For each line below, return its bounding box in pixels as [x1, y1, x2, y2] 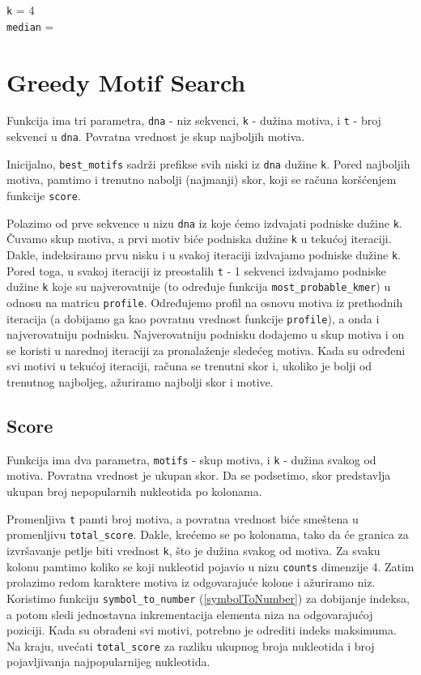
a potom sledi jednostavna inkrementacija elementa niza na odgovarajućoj [6, 605, 373, 622]
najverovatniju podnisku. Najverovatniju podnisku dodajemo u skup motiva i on [6, 326, 405, 343]
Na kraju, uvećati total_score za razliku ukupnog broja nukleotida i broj [6, 637, 375, 654]
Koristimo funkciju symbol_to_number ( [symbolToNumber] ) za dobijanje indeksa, [6, 589, 410, 606]
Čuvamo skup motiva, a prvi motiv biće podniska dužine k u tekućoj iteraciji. [6, 230, 392, 247]
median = [6, 17, 54, 34]
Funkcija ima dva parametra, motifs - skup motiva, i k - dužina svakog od [6, 451, 376, 468]
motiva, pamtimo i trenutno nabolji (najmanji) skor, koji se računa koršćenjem [6, 171, 397, 188]
